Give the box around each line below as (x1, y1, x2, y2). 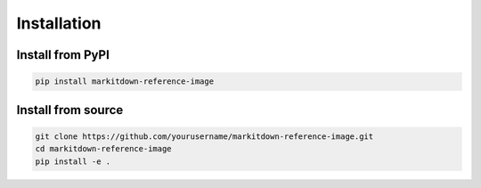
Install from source (16, 102, 124, 118)
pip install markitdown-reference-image (35, 77, 214, 86)
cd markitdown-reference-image (35, 143, 173, 154)
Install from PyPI (16, 47, 110, 62)
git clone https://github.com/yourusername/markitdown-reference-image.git (35, 131, 374, 142)
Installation (16, 13, 102, 33)
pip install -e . (35, 156, 111, 167)
